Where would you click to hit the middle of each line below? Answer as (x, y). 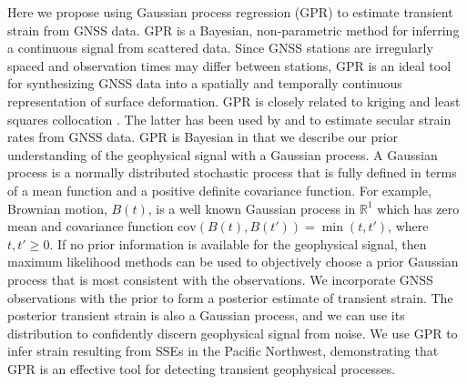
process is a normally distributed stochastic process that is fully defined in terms (232, 172)
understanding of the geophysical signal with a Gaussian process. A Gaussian (223, 154)
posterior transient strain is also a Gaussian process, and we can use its (206, 315)
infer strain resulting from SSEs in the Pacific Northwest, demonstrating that (223, 351)
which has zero (418, 208)
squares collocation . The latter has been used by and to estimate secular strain (229, 119)
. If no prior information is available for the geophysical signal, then (238, 243)
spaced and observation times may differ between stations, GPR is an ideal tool (229, 65)
